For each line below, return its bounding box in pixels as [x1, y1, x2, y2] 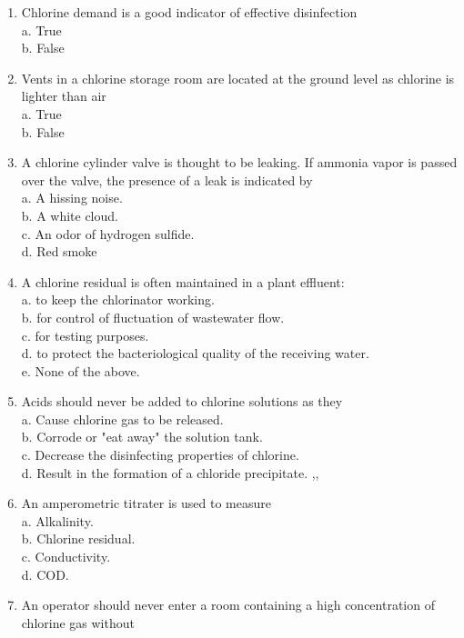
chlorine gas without [21, 613, 135, 632]
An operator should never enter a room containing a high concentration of [21, 595, 435, 614]
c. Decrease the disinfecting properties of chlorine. [21, 445, 299, 464]
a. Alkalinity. [21, 511, 94, 530]
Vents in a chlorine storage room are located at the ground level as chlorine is [21, 68, 455, 87]
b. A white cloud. [21, 205, 118, 224]
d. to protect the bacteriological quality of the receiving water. [21, 344, 369, 363]
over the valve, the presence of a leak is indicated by [21, 170, 313, 189]
